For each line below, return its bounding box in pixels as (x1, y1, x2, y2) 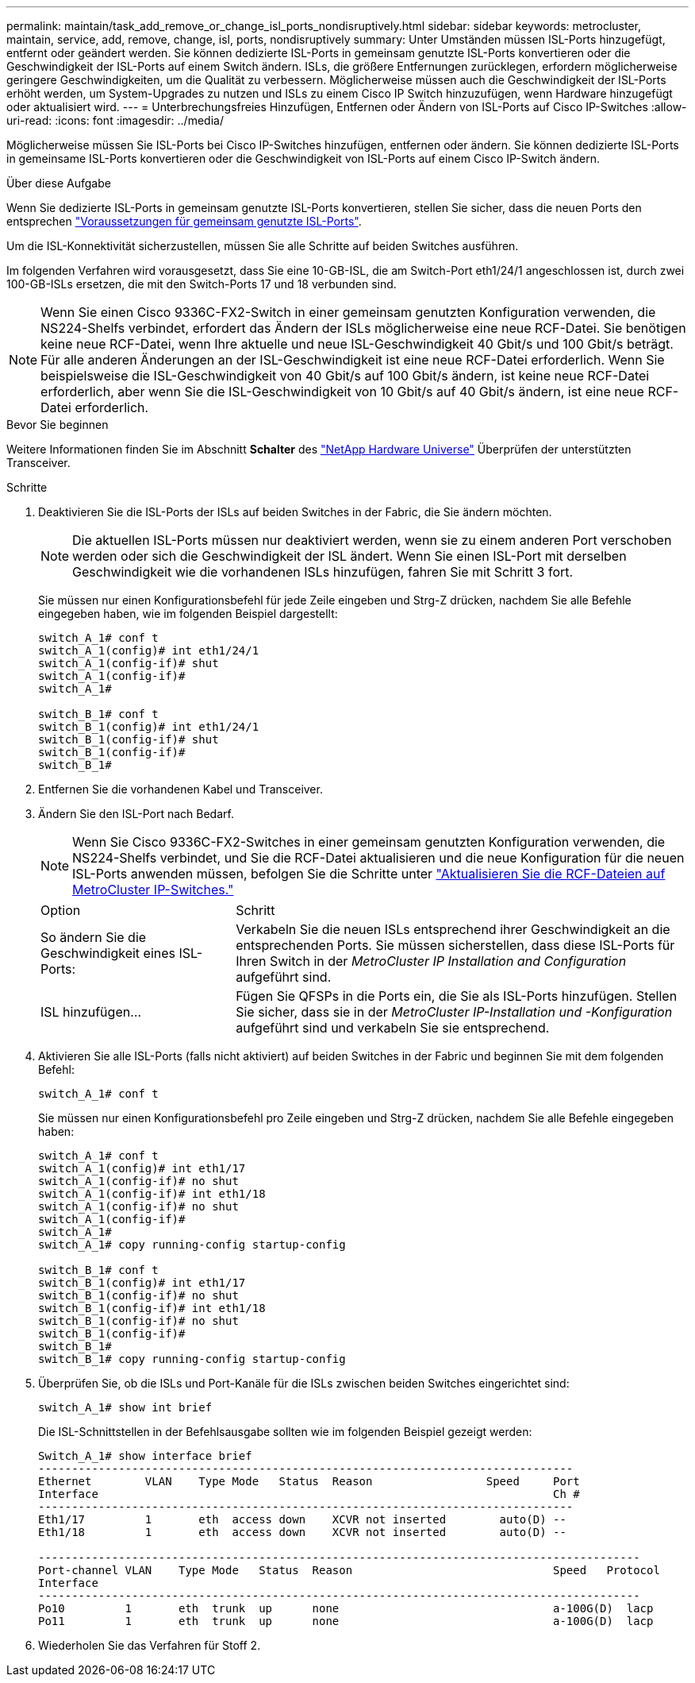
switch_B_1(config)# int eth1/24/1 (38, 720, 259, 733)
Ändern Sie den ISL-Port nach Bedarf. (38, 807, 234, 820)
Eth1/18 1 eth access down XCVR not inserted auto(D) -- (38, 1526, 566, 1538)
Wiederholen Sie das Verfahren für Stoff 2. (38, 1639, 261, 1652)
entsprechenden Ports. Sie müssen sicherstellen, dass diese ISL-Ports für (236, 937, 675, 953)
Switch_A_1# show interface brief (38, 1449, 252, 1462)
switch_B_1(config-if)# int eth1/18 (38, 1302, 266, 1314)
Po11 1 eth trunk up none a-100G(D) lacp (38, 1615, 654, 1627)
